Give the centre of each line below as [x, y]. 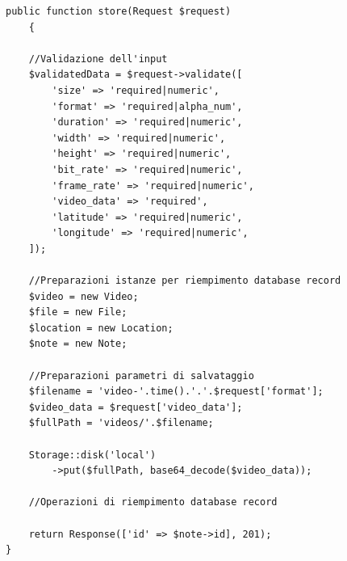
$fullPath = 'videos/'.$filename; [121, 423]
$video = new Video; [84, 296]
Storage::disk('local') [92, 455]
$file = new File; [78, 312]
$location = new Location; [101, 328]
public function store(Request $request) [119, 11]
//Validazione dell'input [98, 59]
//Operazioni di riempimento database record [153, 502]
